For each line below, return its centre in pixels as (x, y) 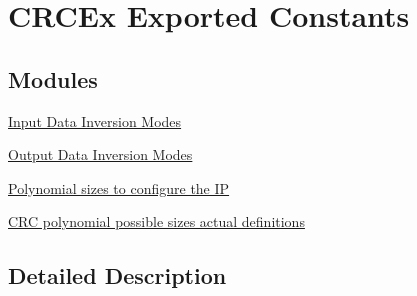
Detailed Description (117, 275)
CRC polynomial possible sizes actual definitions (156, 221)
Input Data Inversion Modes (95, 120)
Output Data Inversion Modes (100, 154)
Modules (53, 78)
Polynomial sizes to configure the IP (119, 187)
